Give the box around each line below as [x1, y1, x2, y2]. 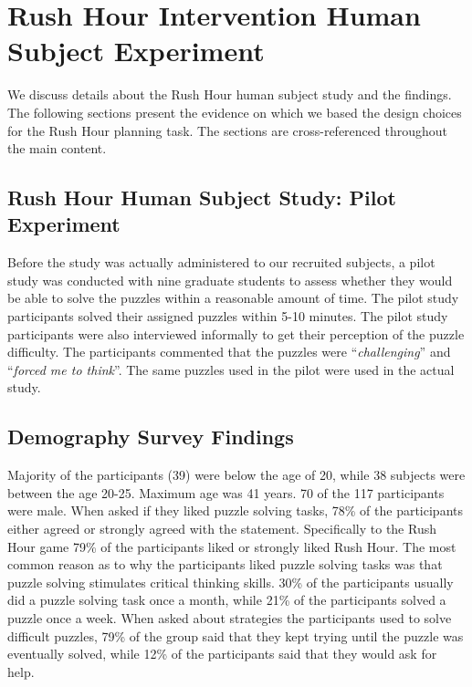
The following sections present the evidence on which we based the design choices [7, 102, 462, 121]
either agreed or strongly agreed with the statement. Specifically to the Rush [7, 519, 436, 538]
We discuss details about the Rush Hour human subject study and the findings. [7, 85, 452, 104]
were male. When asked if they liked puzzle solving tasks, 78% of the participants [7, 501, 463, 520]
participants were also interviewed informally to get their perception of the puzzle [7, 324, 465, 343]
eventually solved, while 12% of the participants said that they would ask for [7, 644, 437, 663]
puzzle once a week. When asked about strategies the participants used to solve [7, 608, 452, 627]
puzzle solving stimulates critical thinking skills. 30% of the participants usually [7, 572, 454, 591]
